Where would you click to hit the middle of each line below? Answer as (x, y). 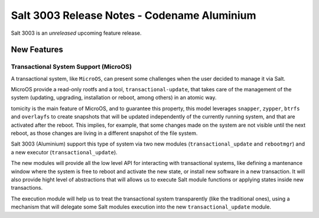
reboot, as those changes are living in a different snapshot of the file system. (104, 133)
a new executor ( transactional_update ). (64, 152)
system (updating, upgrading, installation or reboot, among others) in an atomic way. (114, 98)
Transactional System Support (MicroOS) (71, 67)
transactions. (27, 188)
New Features (37, 50)
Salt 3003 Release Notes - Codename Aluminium (134, 15)
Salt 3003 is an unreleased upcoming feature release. (76, 33)
